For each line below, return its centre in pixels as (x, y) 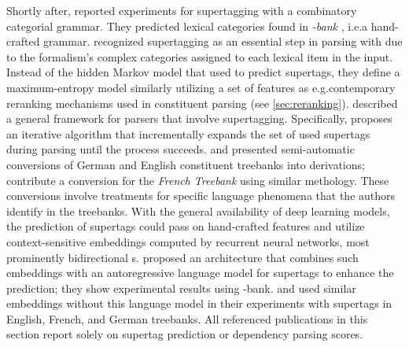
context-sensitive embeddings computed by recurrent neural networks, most (188, 241)
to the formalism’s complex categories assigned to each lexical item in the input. (200, 56)
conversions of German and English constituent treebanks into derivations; (186, 164)
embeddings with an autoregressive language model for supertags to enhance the (200, 273)
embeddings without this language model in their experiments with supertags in (199, 303)
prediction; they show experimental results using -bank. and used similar (181, 288)
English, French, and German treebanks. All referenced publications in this (187, 318)
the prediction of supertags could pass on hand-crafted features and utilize (186, 226)
